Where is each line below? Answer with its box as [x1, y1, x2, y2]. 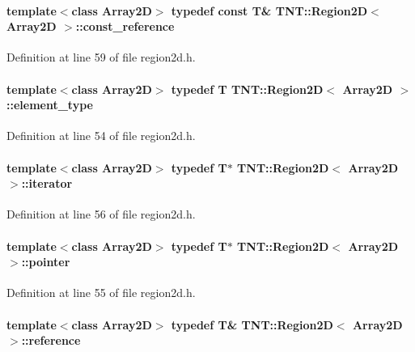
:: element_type [6, 96, 93, 113]
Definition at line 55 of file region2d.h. [6, 284, 196, 301]
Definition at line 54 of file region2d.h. [6, 127, 196, 144]
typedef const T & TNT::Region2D [171, 2, 368, 19]
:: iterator [21, 175, 73, 192]
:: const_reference [75, 18, 175, 35]
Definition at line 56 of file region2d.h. [6, 206, 196, 223]
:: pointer [21, 253, 70, 270]
